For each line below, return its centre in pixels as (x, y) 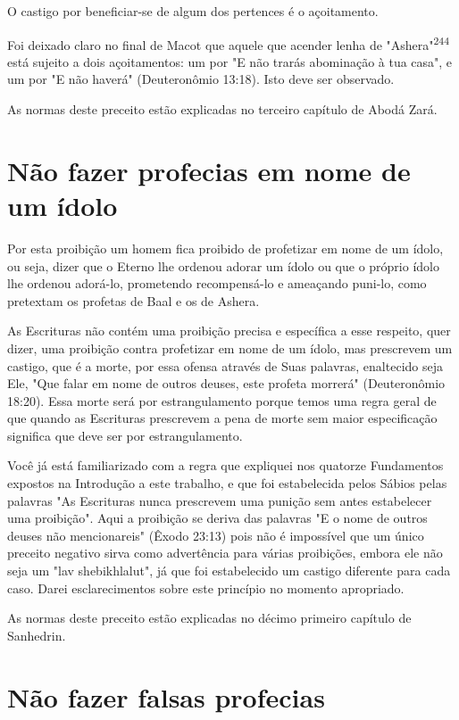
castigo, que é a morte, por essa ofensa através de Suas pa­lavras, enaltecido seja (225, 365)
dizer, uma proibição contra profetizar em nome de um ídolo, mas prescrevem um (230, 348)
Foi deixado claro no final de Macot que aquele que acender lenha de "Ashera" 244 (229, 43)
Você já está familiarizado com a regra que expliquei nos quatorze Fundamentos (225, 465)
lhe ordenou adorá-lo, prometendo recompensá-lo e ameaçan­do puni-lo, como (217, 283)
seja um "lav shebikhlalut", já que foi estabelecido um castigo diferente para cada (229, 571)
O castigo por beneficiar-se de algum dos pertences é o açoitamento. (193, 11)
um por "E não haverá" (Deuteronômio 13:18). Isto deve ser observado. (201, 79)
